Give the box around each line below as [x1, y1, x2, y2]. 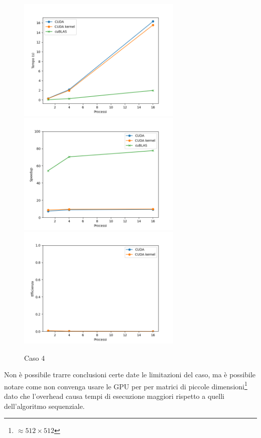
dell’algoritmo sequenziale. [4, 400, 85, 411]
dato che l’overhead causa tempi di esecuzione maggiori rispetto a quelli [4, 391, 224, 401]
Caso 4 [24, 352, 45, 363]
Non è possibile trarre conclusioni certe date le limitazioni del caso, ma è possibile [4, 369, 256, 380]
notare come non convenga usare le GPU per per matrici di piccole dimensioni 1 [4, 379, 247, 391]
